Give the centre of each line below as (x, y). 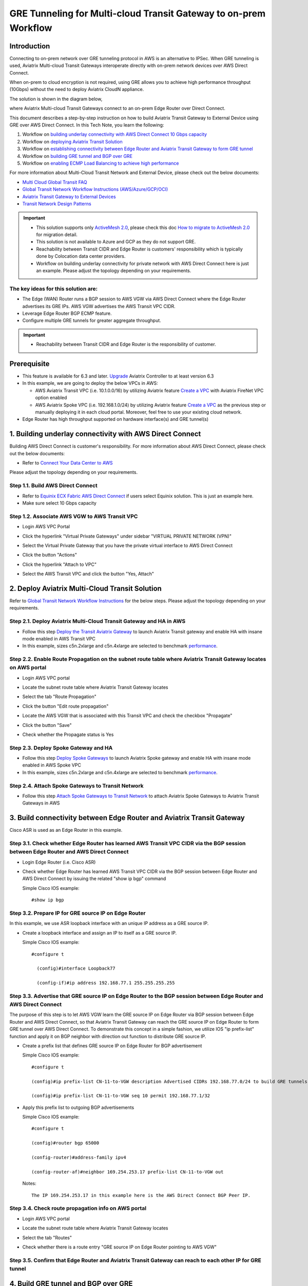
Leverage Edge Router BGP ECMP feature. (67, 313)
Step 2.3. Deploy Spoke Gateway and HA (61, 747)
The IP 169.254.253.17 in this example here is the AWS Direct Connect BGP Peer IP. (141, 1195)
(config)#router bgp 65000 (65, 1143)
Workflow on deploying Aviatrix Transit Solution (72, 141)
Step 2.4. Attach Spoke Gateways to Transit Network (76, 785)
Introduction (30, 46)
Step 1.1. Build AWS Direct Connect (53, 486)
